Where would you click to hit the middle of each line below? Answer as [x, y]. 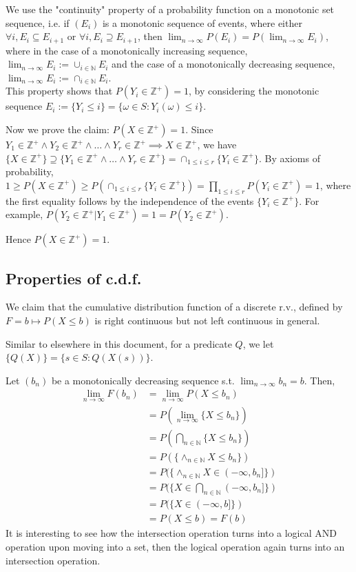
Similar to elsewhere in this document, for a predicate [119, 343]
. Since [199, 129]
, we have [217, 145]
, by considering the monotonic [254, 91]
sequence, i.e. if [38, 22]
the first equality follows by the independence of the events [130, 200]
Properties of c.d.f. [74, 278]
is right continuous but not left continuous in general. [207, 320]
